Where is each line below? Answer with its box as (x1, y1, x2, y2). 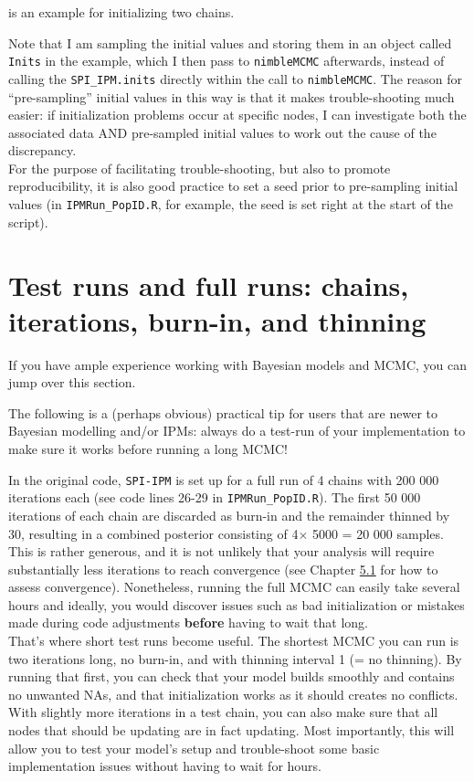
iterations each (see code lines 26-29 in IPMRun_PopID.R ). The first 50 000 (8, 488, 421, 507)
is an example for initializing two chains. (8, 3, 235, 21)
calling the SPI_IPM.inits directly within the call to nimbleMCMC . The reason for (8, 69, 462, 88)
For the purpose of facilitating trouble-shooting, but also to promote (8, 158, 391, 177)
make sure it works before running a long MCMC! (8, 439, 288, 458)
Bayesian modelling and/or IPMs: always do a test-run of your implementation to (8, 421, 466, 440)
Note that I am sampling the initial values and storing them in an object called (8, 33, 452, 52)
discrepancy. (8, 141, 77, 160)
